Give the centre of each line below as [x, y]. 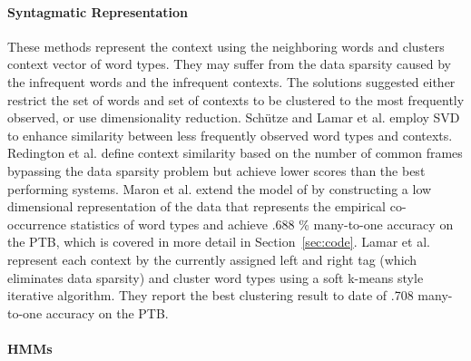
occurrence [37, 224]
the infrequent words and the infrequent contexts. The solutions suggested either [231, 81]
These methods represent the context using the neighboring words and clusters [226, 46]
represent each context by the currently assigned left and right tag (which [212, 259]
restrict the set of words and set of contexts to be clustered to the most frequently [236, 99]
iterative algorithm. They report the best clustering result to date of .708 [211, 295]
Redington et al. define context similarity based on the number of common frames [235, 153]
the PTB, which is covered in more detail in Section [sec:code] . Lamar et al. [219, 242]
